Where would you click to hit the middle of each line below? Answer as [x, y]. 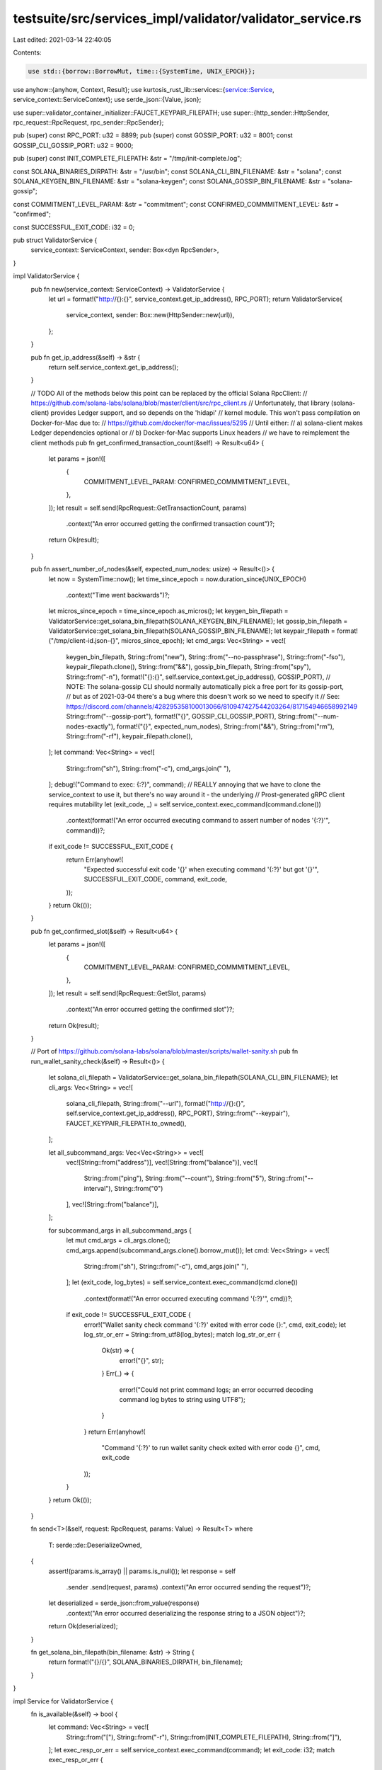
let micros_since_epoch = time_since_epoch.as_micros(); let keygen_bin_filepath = [169, 611]
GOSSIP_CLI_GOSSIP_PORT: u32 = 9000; [73, 145]
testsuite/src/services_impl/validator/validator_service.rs [187, 18]
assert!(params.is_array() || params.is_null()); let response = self [142, 1571]
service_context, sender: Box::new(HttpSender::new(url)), [150, 315]
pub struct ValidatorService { [55, 240]
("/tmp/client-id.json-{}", [84, 641]
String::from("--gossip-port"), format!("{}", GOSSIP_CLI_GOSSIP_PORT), [171, 716]
